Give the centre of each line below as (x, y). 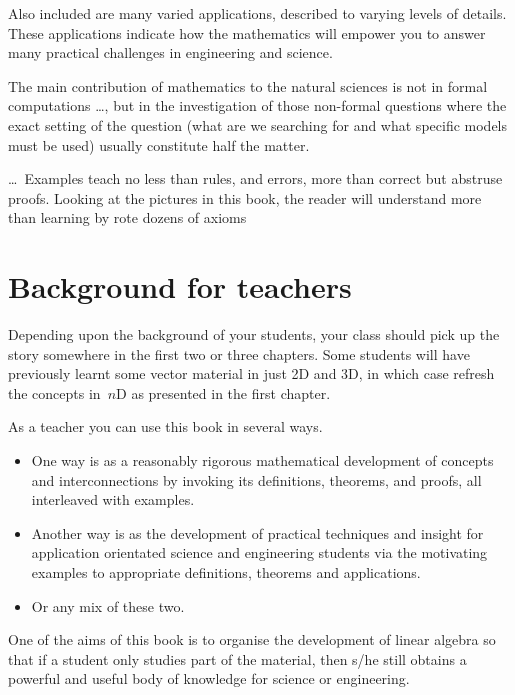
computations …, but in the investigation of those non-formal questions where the (257, 105)
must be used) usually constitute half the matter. (159, 144)
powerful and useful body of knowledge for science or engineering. (209, 678)
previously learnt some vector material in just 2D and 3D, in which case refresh (251, 373)
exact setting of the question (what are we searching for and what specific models (258, 124)
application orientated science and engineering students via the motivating (259, 552)
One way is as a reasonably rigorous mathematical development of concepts (262, 460)
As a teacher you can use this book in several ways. (165, 426)
